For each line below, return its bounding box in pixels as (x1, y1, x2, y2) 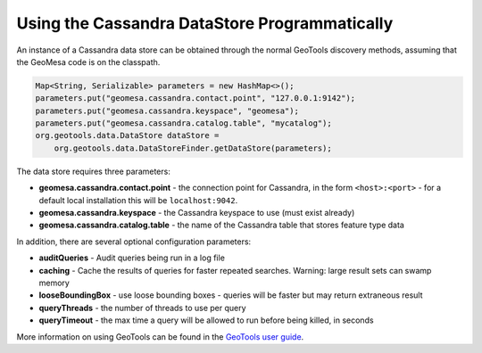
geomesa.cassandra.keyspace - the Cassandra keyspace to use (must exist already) (38, 208, 355, 218)
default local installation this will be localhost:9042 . (38, 194, 238, 205)
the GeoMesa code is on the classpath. (16, 56, 161, 67)
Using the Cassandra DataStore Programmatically (16, 13, 394, 33)
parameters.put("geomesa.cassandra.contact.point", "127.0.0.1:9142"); (35, 94, 356, 103)
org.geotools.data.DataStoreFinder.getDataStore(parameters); (54, 143, 332, 153)
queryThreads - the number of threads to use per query (38, 302, 246, 313)
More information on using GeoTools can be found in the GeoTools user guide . (16, 331, 304, 342)
